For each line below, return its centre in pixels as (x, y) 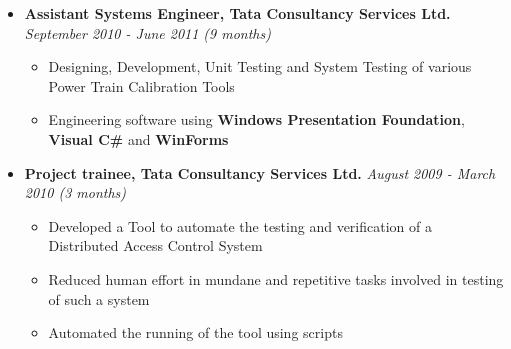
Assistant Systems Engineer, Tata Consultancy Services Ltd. (237, 13)
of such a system (99, 298)
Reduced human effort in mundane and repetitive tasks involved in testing (276, 278)
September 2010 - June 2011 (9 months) (147, 32)
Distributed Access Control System (155, 245)
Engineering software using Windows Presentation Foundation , (256, 119)
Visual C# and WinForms (138, 138)
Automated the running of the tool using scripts (195, 332)
